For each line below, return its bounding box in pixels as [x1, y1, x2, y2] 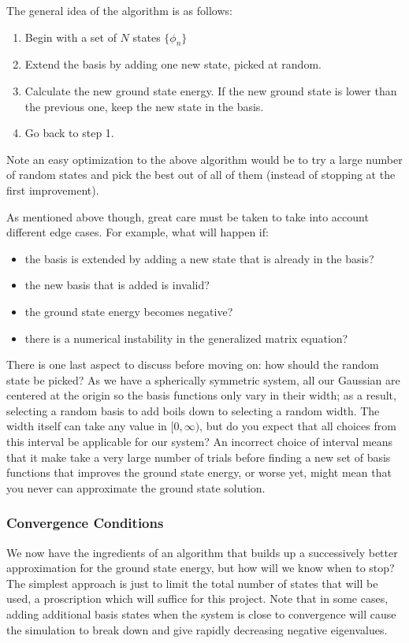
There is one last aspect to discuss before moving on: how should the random [6, 356, 379, 373]
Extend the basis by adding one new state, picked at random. [24, 56, 322, 72]
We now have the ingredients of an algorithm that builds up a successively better [6, 544, 398, 560]
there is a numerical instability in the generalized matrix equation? [24, 329, 348, 346]
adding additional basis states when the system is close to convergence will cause [6, 606, 396, 623]
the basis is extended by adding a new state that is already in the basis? [24, 250, 374, 266]
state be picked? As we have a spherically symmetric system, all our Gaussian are [6, 371, 400, 388]
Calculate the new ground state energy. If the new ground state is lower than [24, 82, 397, 98]
